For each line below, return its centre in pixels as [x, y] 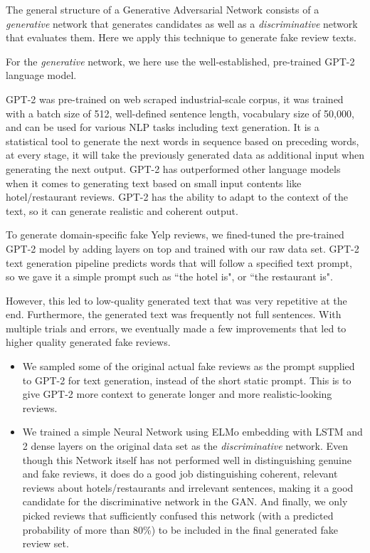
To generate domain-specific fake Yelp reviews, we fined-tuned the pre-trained [175, 235]
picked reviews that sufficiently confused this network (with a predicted [178, 515]
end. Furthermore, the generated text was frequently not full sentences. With [174, 314]
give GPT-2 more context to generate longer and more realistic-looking [177, 394]
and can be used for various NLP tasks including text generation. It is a [163, 127]
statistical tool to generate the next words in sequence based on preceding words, [183, 141]
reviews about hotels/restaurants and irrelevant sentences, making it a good [188, 487]
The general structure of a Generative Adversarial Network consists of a [163, 9]
